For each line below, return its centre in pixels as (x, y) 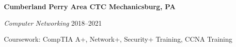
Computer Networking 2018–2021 (53, 23)
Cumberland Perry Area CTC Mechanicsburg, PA (90, 6)
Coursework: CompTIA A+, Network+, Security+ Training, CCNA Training (118, 39)
